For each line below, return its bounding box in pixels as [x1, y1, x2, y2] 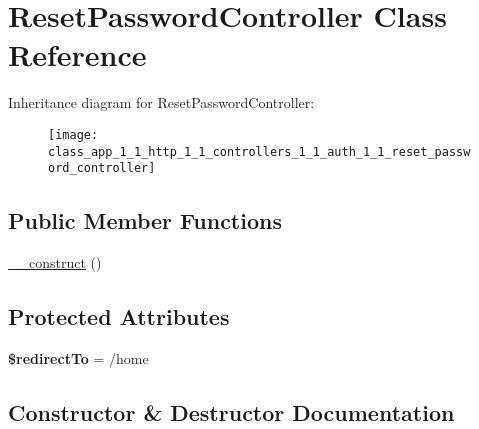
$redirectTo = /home [8, 347, 149, 368]
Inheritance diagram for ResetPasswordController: [8, 92, 315, 113]
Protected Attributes [8, 301, 230, 332]
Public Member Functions [8, 205, 282, 236]
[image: [48, 127, 99, 142]
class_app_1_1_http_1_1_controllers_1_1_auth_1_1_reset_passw [48, 144, 471, 159]
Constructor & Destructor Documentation [8, 396, 455, 427]
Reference [8, 34, 147, 75]
